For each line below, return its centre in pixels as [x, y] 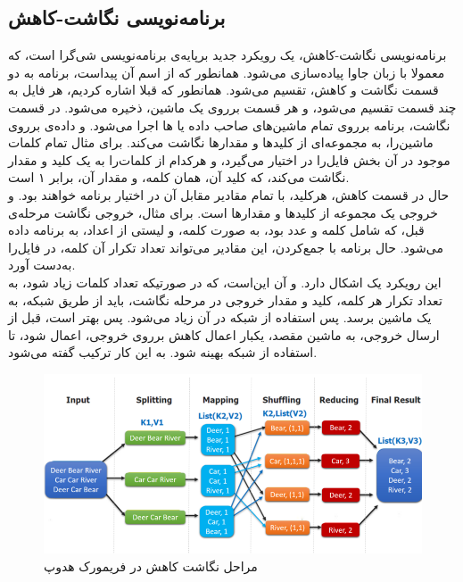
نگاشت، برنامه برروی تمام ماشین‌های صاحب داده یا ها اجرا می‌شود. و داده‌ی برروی [229, 125]
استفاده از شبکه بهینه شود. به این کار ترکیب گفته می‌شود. [163, 352]
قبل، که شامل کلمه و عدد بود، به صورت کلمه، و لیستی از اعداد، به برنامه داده [216, 230]
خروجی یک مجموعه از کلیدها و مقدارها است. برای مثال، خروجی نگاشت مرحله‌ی [223, 212]
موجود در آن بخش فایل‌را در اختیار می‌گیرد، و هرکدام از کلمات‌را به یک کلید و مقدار [229, 159]
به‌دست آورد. [42, 265]
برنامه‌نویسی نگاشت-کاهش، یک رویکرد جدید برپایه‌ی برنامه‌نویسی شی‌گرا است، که [227, 55]
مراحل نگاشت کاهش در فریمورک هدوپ [151, 565]
